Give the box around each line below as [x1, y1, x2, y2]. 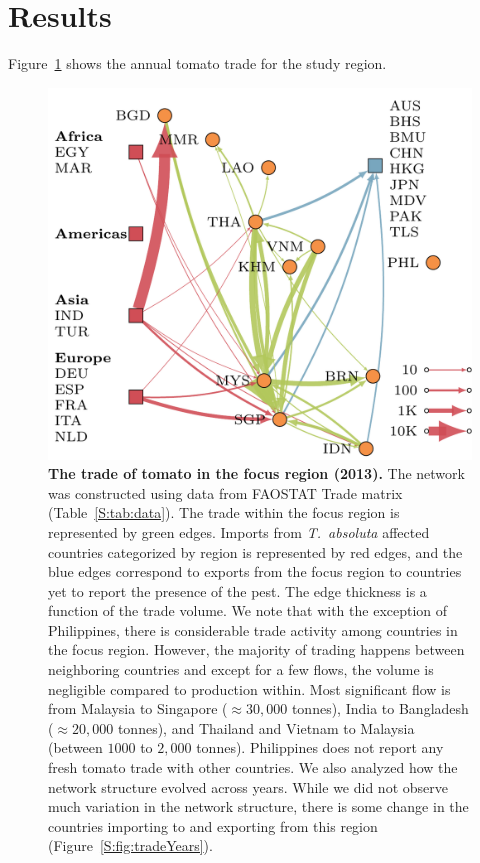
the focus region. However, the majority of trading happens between [48, 639, 465, 660]
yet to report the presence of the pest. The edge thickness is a [48, 580, 427, 601]
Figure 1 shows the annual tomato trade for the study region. [8, 53, 387, 74]
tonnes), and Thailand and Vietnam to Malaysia [117, 717, 415, 738]
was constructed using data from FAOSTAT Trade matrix [48, 482, 403, 503]
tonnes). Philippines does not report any [196, 737, 444, 758]
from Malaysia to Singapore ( [48, 698, 228, 719]
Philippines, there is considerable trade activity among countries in [48, 619, 458, 640]
